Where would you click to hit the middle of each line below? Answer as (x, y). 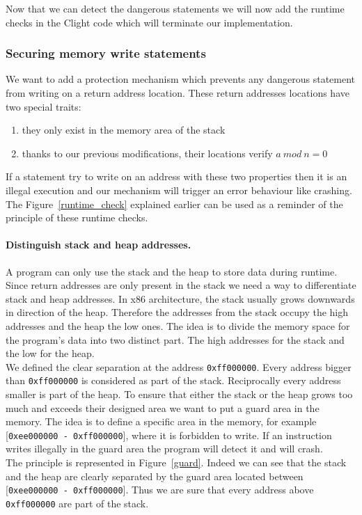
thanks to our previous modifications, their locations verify (147, 153)
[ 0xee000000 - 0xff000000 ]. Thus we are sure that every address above (160, 490)
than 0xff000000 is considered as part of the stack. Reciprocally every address (173, 380)
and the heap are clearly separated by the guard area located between (155, 476)
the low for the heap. (50, 353)
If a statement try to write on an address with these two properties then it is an (176, 176)
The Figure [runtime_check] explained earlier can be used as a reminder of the (174, 204)
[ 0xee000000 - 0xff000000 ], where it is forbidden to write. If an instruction (169, 435)
